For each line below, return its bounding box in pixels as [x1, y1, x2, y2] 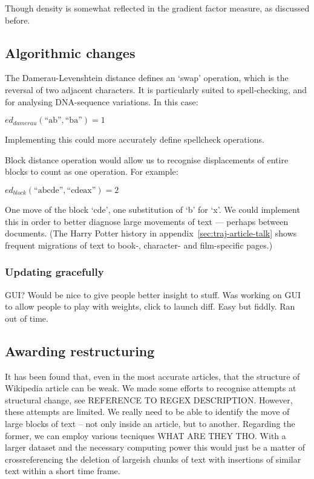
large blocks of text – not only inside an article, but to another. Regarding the [5, 417, 295, 429]
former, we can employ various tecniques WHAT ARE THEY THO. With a [5, 429, 286, 442]
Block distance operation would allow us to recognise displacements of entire [5, 153, 289, 166]
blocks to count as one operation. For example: [5, 165, 178, 178]
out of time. [5, 311, 48, 324]
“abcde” [34, 186, 64, 195]
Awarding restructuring [5, 341, 155, 360]
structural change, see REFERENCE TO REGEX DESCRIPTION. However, [5, 393, 293, 406]
